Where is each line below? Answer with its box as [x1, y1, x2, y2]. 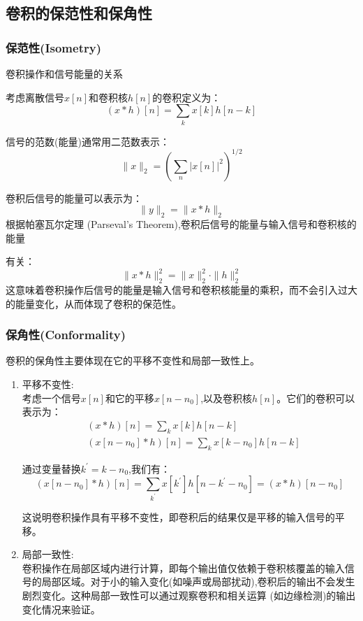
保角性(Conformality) [6, 326, 126, 343]
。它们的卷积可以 [276, 390, 355, 405]
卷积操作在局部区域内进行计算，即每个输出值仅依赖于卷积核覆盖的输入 [22, 560, 345, 575]
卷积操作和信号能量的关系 [6, 66, 123, 80]
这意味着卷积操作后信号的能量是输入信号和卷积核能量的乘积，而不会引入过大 [6, 283, 357, 297]
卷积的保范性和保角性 [6, 2, 152, 24]
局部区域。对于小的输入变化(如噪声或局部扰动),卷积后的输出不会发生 [41, 574, 355, 589]
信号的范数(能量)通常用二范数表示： [6, 134, 170, 148]
